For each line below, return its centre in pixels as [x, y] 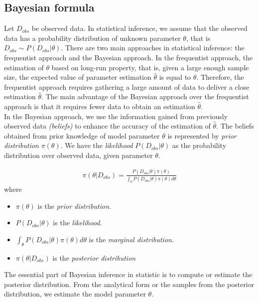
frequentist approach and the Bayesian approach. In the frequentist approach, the [129, 57]
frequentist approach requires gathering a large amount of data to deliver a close [127, 86]
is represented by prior [202, 135]
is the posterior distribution [94, 257]
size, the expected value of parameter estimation [78, 77]
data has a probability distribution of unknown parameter [92, 38]
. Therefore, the [220, 77]
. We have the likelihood [97, 145]
